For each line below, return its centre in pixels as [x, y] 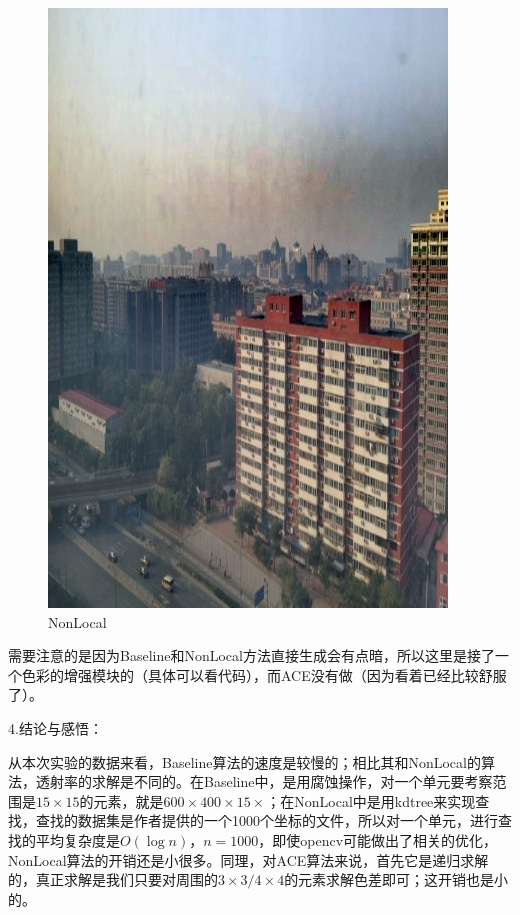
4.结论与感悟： [55, 727]
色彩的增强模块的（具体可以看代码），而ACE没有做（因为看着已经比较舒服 [264, 674]
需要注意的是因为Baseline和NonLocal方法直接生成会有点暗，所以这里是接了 [251, 655]
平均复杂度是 [77, 839]
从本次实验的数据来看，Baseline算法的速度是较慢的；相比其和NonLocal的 [244, 761]
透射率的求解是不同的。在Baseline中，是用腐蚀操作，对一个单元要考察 [264, 781]
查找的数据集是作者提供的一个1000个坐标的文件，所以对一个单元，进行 [266, 820]
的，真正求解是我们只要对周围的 [113, 879]
